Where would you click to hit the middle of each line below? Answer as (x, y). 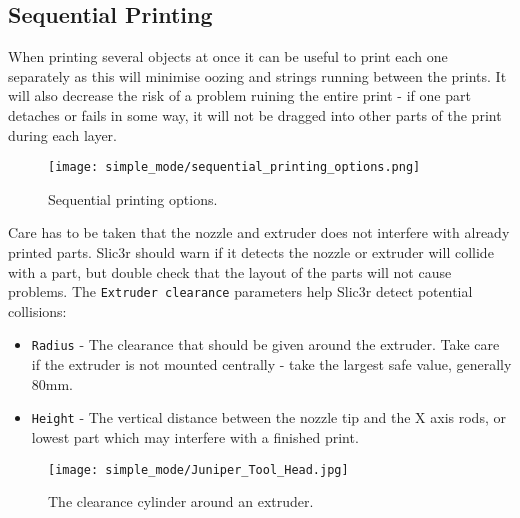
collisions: (37, 310)
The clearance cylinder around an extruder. (181, 501)
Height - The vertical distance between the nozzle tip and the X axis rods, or (268, 417)
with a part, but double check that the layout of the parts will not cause (230, 271)
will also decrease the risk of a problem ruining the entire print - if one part (239, 95)
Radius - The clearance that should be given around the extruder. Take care (265, 344)
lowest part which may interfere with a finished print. (195, 436)
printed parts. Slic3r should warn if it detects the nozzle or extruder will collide (251, 252)
